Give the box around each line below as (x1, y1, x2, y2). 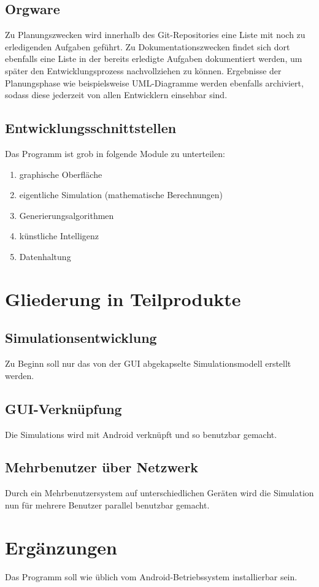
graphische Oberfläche (19, 167, 102, 180)
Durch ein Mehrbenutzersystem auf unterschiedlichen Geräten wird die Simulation (5, 486, 314, 499)
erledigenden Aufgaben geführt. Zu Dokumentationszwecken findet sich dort (5, 40, 290, 53)
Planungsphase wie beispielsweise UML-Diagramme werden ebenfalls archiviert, (5, 76, 304, 89)
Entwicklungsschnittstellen (5, 118, 177, 137)
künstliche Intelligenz (19, 229, 99, 242)
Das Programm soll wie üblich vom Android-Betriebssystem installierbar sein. (5, 570, 298, 583)
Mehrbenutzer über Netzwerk (5, 458, 199, 477)
